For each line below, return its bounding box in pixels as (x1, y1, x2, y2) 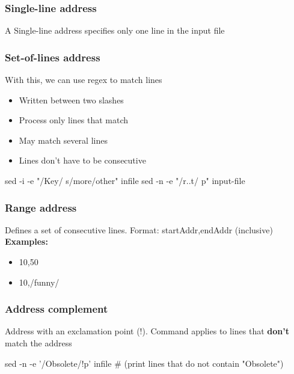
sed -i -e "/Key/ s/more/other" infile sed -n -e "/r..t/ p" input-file (5, 174, 245, 186)
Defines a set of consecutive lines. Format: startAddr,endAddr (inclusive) (5, 223, 273, 236)
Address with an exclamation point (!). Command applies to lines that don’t (5, 325, 289, 337)
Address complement (5, 301, 108, 316)
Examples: (5, 235, 48, 248)
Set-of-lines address (5, 49, 100, 64)
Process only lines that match (19, 114, 129, 126)
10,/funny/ (19, 275, 60, 288)
